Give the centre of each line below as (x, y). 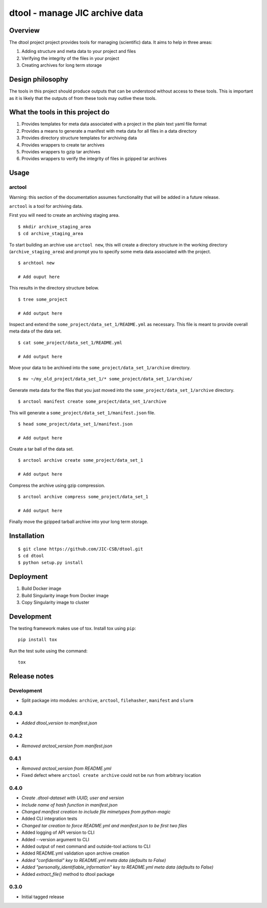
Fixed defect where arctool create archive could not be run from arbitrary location (111, 775)
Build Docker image (42, 588)
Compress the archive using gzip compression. (57, 485)
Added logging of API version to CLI (58, 833)
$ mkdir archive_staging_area (55, 227)
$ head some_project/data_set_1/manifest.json (75, 424)
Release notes (31, 676)
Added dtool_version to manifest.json (59, 723)
